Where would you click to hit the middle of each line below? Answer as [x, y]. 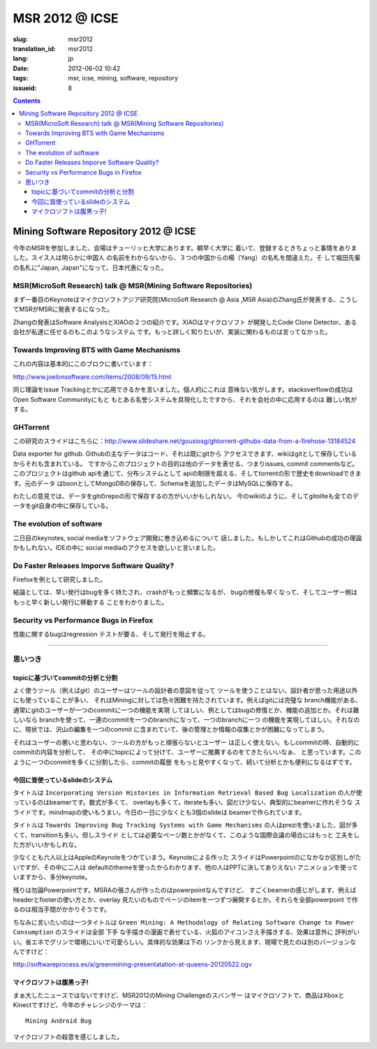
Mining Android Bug [59, 1021]
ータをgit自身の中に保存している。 [62, 506]
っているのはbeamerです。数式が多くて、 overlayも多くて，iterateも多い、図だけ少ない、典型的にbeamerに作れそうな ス [187, 802]
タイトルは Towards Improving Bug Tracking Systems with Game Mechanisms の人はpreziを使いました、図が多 [185, 825]
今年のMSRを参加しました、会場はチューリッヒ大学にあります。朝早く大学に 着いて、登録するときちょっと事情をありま [185, 248]
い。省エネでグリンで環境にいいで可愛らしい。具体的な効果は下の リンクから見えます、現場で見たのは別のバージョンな [185, 942]
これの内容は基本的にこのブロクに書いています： [83, 364]
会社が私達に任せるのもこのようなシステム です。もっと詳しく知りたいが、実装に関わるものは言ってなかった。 [172, 332]
